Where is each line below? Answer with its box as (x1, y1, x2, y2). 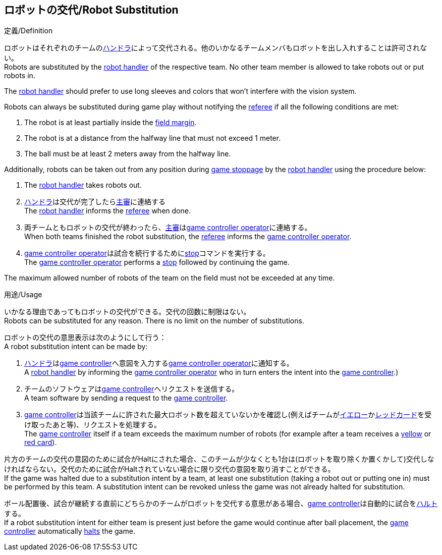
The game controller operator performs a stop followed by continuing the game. (24, 258, 290, 267)
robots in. (4, 71, 35, 80)
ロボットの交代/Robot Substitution (4, 4, 179, 16)
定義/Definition (4, 26, 53, 35)
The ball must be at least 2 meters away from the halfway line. (24, 149, 231, 158)
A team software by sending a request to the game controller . (24, 394, 228, 403)
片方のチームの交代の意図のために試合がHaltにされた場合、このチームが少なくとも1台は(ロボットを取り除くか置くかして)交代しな (4, 455, 434, 464)
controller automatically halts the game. (4, 527, 135, 536)
